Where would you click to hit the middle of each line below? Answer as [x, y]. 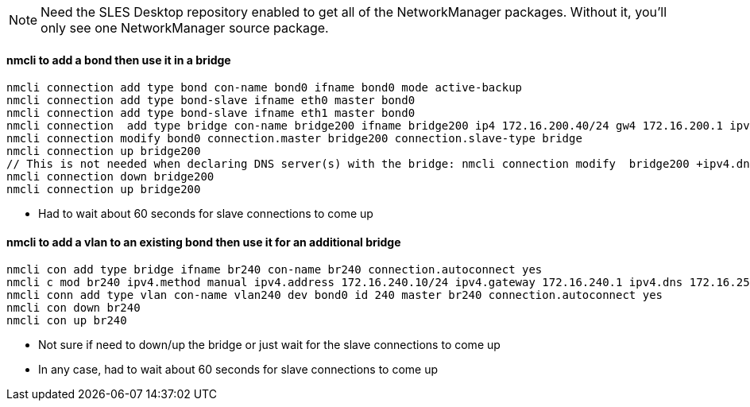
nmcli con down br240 [73, 308]
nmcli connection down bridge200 [110, 177]
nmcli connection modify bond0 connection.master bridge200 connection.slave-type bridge [294, 139]
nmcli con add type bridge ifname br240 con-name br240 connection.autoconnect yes [274, 270]
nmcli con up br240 [67, 321]
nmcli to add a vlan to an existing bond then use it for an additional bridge [204, 242]
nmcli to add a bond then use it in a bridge [119, 60]
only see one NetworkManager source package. [185, 28]
